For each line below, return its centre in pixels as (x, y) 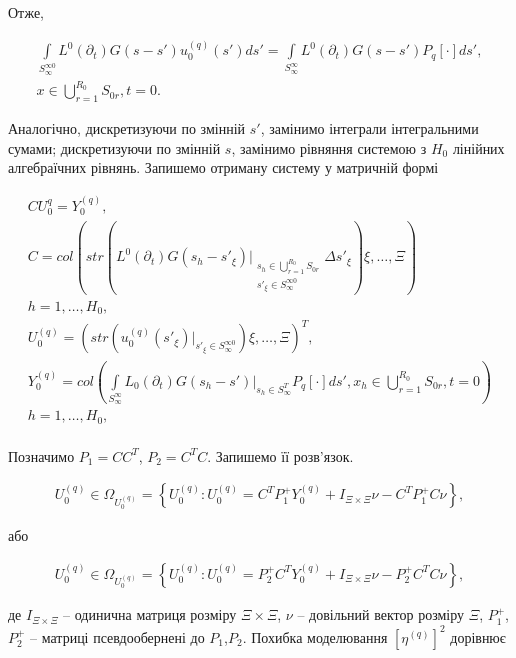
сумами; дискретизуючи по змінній (114, 147)
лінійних (478, 147)
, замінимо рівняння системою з (329, 147)
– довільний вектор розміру (381, 614)
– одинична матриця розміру (150, 614)
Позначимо (41, 455)
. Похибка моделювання (315, 636)
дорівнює (478, 636)
